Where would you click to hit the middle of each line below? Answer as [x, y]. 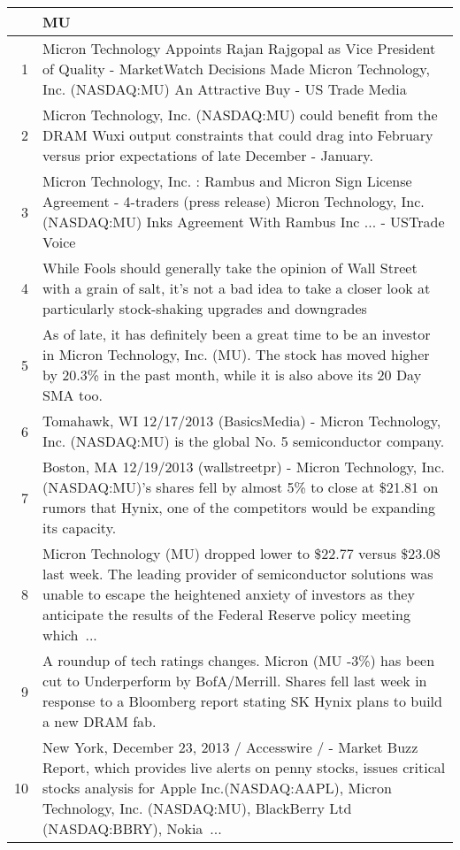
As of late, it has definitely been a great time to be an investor [237, 334]
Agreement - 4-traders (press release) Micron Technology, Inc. [234, 201]
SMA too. [73, 395]
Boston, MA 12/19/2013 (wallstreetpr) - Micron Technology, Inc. [244, 467]
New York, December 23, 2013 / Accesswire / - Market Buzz [230, 747]
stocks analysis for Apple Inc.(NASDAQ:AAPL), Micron [217, 788]
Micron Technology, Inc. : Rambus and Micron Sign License [227, 181]
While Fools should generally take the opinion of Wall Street [230, 268]
